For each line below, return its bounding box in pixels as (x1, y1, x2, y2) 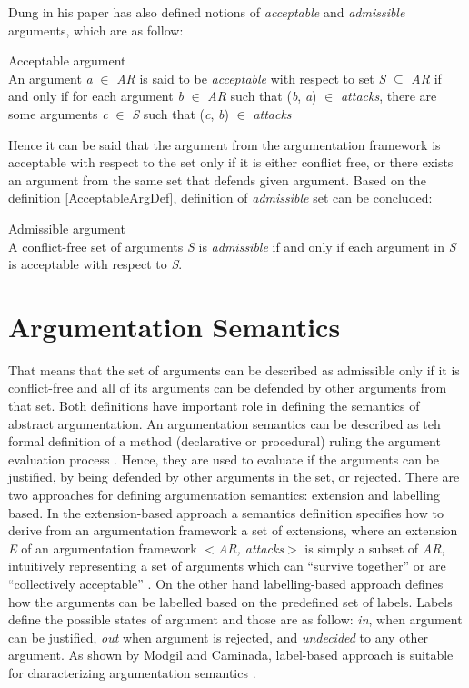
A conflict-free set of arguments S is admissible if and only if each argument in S (8, 236, 456, 255)
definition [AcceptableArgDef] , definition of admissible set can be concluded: (8, 188, 433, 207)
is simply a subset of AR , (304, 538, 445, 557)
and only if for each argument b (8, 86, 184, 105)
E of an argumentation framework (8, 538, 197, 557)
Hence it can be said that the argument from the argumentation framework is (8, 135, 441, 154)
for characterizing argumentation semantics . (8, 663, 256, 682)
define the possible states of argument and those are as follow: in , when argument (8, 610, 463, 629)
